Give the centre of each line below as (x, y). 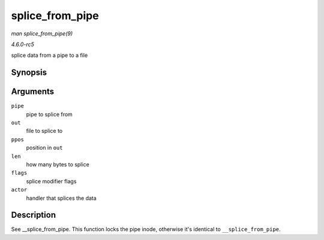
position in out (44, 148)
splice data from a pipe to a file (49, 55)
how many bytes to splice (58, 164)
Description (34, 215)
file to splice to (44, 131)
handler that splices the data (61, 198)
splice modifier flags (51, 181)
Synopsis (29, 73)
